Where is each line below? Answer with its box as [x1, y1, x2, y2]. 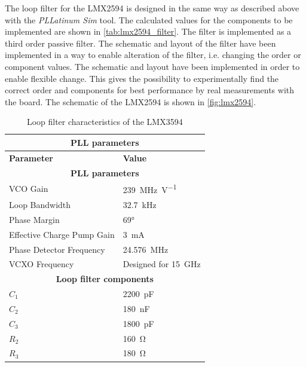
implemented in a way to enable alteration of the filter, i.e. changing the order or [5, 48, 301, 61]
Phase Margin [9, 213, 60, 225]
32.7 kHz [123, 198, 157, 210]
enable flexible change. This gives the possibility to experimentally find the [5, 72, 279, 84]
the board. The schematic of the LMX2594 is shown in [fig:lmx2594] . [5, 95, 256, 108]
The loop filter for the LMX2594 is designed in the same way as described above [5, 2, 299, 14]
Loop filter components [56, 273, 154, 285]
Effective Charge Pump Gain [9, 228, 115, 240]
